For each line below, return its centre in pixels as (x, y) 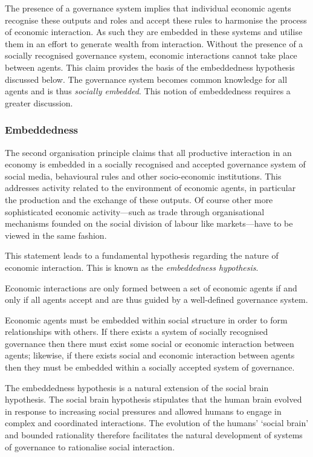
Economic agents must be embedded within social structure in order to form (146, 319)
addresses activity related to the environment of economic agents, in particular (150, 188)
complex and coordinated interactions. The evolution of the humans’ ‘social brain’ (157, 423)
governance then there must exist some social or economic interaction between (150, 343)
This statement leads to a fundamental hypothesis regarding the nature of (142, 255)
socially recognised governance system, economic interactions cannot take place (151, 55)
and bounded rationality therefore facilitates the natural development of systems (154, 435)
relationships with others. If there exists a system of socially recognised (137, 332)
